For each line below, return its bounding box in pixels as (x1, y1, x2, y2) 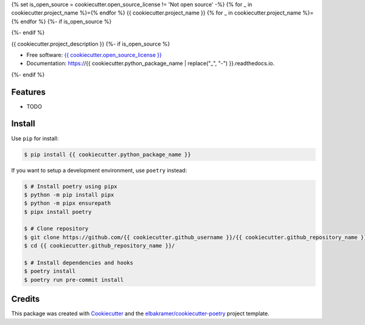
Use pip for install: (11, 134, 59, 142)
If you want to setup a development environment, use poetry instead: (11, 166, 187, 174)
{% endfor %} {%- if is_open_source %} (11, 18, 112, 25)
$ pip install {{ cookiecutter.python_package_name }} (24, 151, 191, 158)
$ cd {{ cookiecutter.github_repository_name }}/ (24, 242, 175, 249)
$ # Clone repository (24, 225, 89, 232)
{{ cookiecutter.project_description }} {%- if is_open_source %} (11, 40, 170, 47)
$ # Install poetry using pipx (24, 183, 118, 190)
